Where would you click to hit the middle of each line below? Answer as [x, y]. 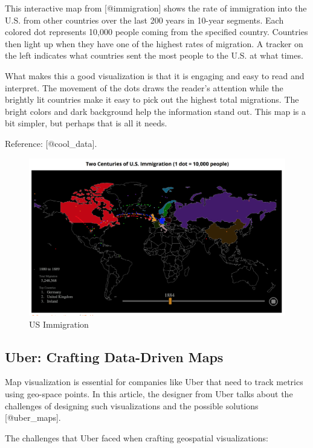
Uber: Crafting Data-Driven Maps [114, 356]
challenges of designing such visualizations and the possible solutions [132, 405]
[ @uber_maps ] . [33, 417]
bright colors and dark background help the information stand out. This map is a [155, 111]
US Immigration [59, 324]
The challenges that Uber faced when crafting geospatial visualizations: [137, 437]
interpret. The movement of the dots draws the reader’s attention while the [144, 87]
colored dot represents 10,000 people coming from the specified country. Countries [156, 32]
